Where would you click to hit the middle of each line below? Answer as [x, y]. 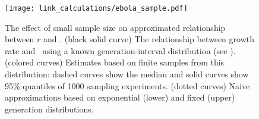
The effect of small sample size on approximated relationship [115, 27]
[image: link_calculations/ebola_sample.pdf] [96, 8]
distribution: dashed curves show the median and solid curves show [127, 74]
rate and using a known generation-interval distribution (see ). [120, 50]
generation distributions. [49, 109]
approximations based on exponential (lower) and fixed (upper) [120, 97]
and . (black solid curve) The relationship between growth [149, 39]
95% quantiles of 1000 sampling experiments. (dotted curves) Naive [127, 85]
